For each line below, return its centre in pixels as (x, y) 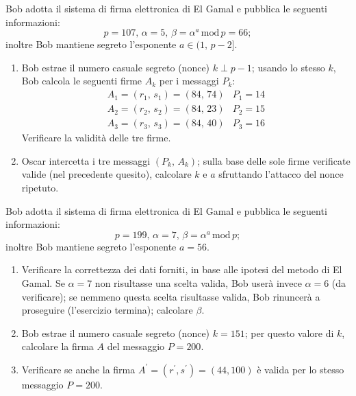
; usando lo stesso (288, 67)
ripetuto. (40, 187)
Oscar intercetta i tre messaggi (86, 160)
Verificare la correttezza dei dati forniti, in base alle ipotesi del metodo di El (182, 269)
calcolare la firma (58, 346)
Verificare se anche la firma (78, 369)
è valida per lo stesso (301, 369)
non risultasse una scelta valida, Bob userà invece (198, 282)
